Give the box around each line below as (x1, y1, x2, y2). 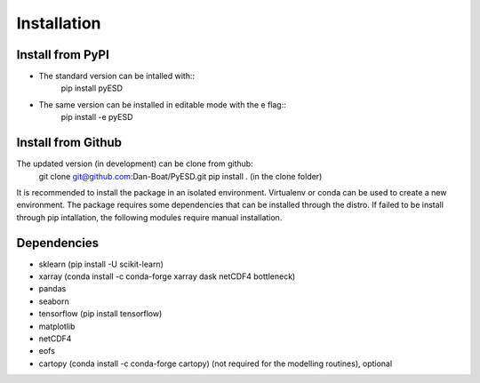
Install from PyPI (16, 47, 110, 62)
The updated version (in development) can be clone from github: (16, 158, 253, 169)
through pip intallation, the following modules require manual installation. (16, 211, 283, 222)
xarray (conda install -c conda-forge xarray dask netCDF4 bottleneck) (38, 271, 296, 282)
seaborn (38, 296, 70, 307)
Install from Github (16, 135, 123, 150)
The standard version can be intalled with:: (38, 71, 196, 82)
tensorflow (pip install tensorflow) (38, 308, 163, 319)
